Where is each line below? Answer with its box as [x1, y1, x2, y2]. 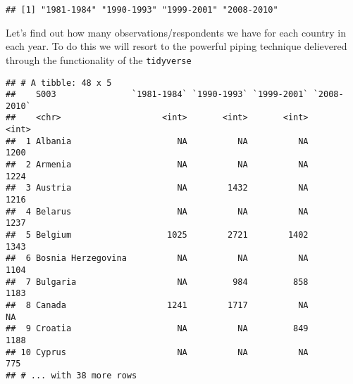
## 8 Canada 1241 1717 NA [6, 300, 309, 310]
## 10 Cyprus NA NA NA [6, 347, 309, 357]
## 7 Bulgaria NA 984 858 [6, 276, 309, 287]
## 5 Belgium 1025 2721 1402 [6, 230, 309, 241]
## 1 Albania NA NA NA [6, 136, 309, 146]
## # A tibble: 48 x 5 [6, 77, 112, 88]
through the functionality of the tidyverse [6, 52, 192, 67]
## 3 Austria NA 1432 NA [6, 183, 309, 193]
